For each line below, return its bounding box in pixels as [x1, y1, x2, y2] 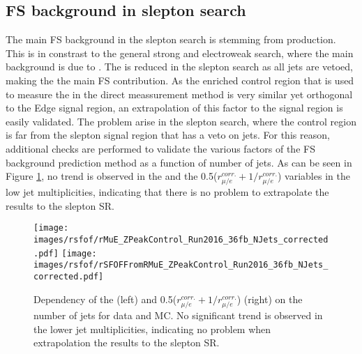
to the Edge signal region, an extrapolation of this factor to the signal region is [6, 100, 343, 115]
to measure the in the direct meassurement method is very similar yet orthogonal [6, 86, 353, 101]
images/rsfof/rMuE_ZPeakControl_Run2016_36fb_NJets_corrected [33, 235, 329, 245]
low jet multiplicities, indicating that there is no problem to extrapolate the [6, 185, 329, 199]
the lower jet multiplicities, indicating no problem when [33, 321, 271, 336]
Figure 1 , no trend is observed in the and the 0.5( [6, 169, 218, 183]
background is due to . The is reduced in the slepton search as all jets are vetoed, [6, 59, 353, 74]
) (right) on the [236, 291, 303, 306]
